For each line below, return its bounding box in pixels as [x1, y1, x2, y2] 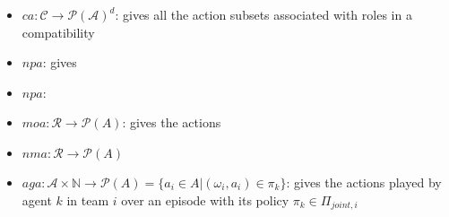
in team [66, 190, 109, 209]
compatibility [22, 22, 95, 41]
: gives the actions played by [286, 172, 442, 191]
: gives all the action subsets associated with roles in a [115, 5, 412, 23]
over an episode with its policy [121, 190, 289, 209]
